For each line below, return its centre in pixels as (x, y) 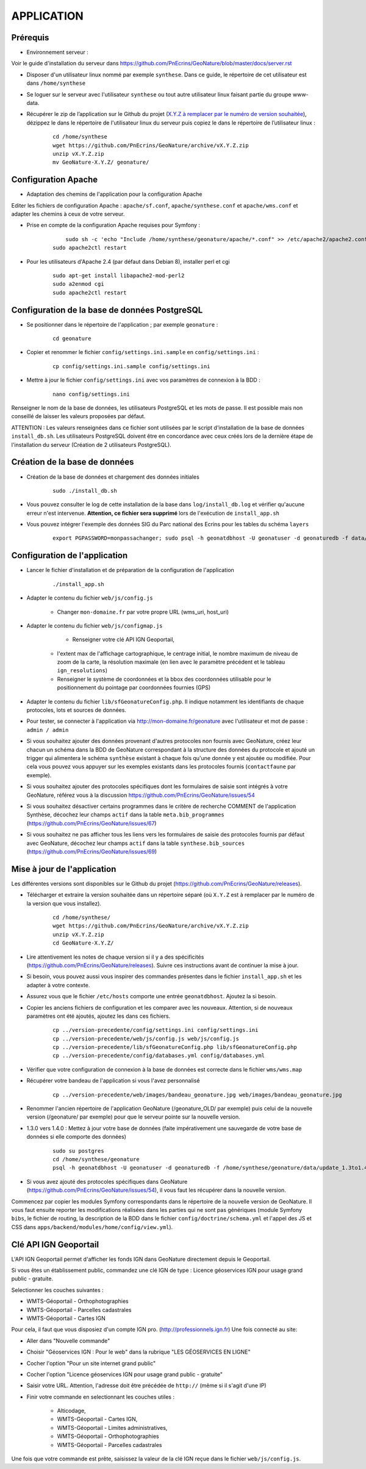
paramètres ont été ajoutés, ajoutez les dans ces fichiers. (99, 1016)
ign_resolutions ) (82, 670)
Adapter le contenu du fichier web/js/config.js (90, 598)
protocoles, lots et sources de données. (76, 710)
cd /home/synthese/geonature (96, 1159)
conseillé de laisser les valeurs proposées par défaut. (78, 416)
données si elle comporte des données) (76, 1137)
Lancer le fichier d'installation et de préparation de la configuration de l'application (130, 570)
